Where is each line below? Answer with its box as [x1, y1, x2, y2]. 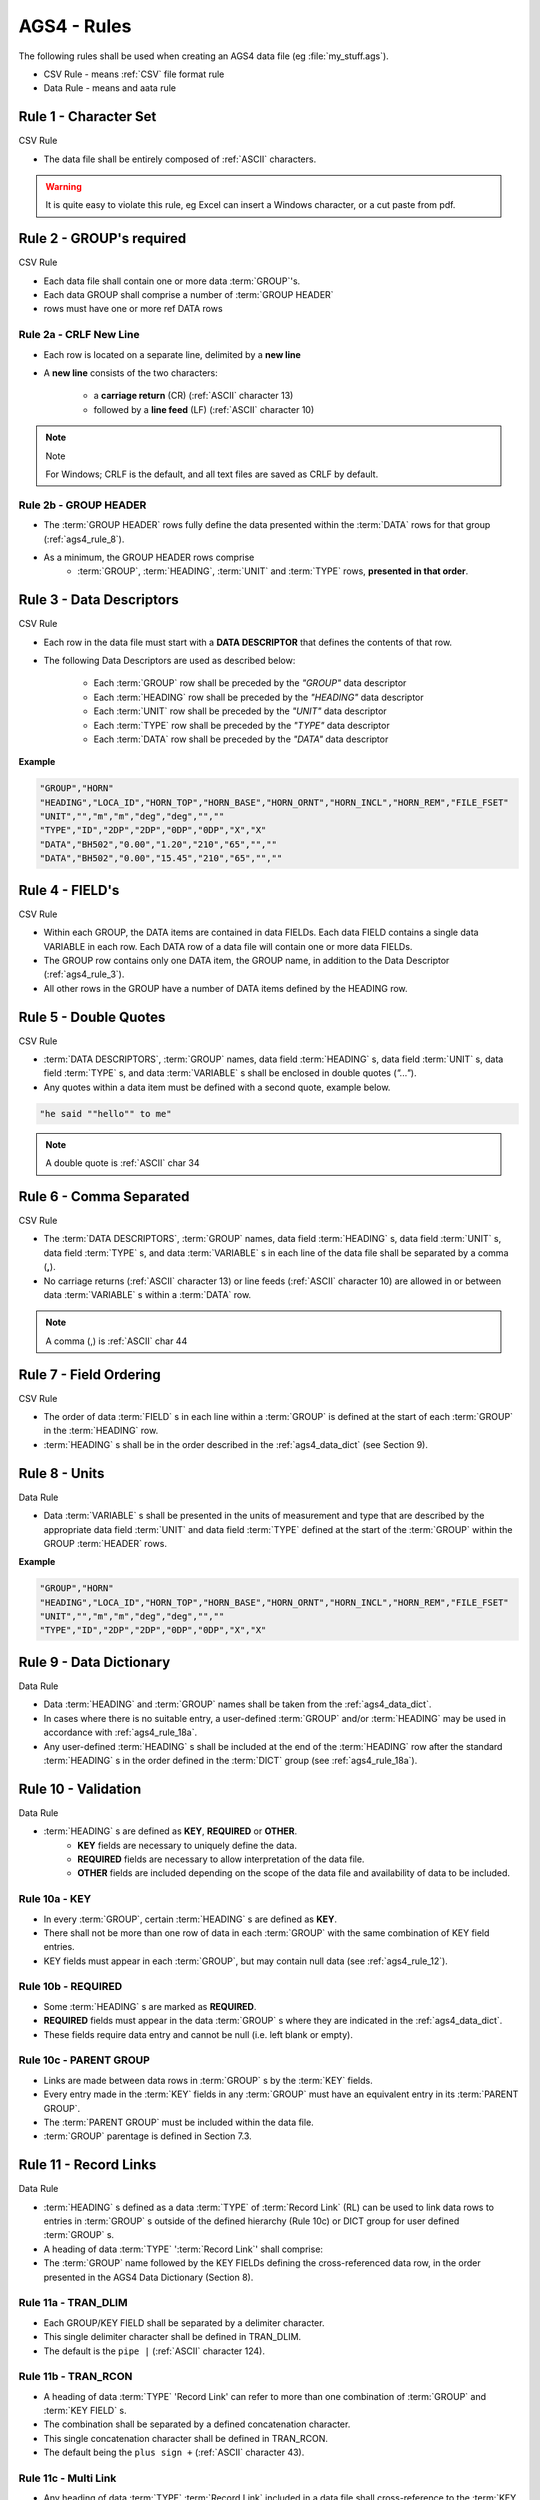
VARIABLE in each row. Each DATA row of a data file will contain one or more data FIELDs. [43, 940, 413, 952]
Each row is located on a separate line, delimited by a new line [43, 348, 301, 360]
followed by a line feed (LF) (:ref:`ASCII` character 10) [93, 403, 315, 415]
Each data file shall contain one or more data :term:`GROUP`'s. [43, 275, 301, 287]
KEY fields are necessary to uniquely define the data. [77, 1839, 297, 1851]
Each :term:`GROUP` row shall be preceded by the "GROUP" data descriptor [93, 677, 407, 689]
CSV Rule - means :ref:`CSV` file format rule [43, 68, 225, 80]
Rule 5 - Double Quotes [18, 1008, 166, 1025]
